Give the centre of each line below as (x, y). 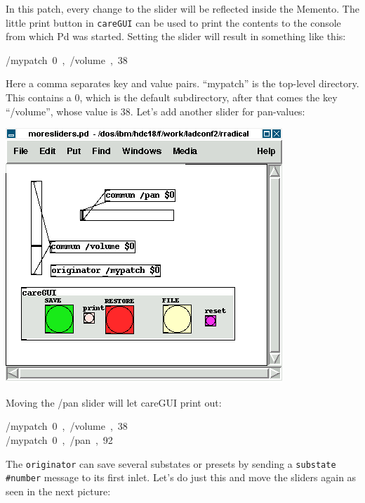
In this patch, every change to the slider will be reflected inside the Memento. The (182, 8)
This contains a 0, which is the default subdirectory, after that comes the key (172, 97)
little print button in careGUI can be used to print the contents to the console (173, 22)
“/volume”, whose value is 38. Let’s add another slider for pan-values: (155, 111)
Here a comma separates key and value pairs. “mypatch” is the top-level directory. (182, 83)
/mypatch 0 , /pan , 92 (59, 440)
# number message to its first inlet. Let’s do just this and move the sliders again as (181, 477)
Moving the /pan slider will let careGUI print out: (114, 402)
